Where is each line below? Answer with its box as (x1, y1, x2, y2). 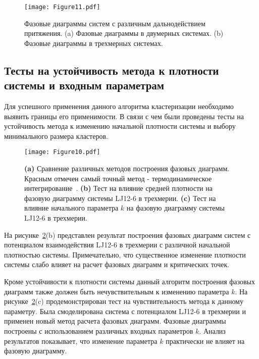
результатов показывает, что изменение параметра (4, 335, 158, 346)
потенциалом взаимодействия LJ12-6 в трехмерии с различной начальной (4, 239, 230, 250)
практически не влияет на (166, 335, 245, 346)
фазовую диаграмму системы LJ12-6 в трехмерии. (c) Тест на (24, 192, 216, 203)
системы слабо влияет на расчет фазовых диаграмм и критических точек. (4, 259, 230, 270)
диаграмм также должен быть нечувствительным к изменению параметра (4, 286, 229, 296)
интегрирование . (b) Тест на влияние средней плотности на (24, 183, 213, 193)
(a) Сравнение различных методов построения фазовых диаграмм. (24, 163, 230, 174)
